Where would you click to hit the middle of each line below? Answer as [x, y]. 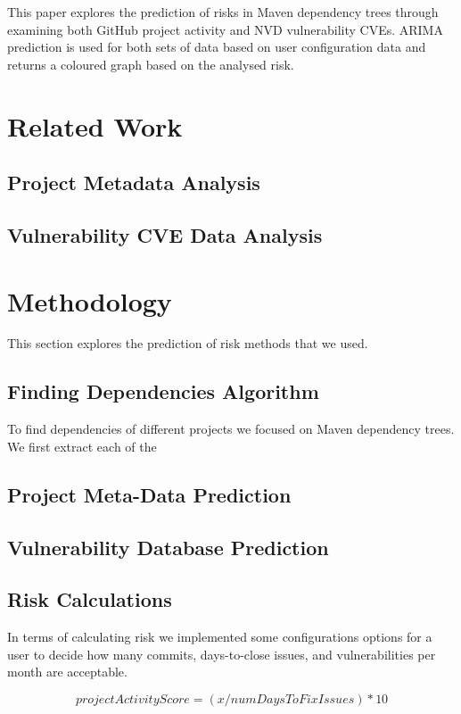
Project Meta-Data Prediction [149, 494]
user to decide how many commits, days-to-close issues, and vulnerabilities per [222, 654]
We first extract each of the [82, 446]
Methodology [90, 300]
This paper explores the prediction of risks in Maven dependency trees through [223, 12]
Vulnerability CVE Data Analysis [165, 234]
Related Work [95, 125]
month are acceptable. [67, 672]
